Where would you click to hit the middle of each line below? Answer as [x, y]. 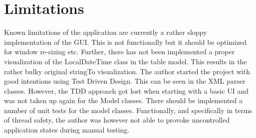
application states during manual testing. [67, 130]
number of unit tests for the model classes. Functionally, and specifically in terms [128, 110]
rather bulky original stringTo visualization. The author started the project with [127, 71]
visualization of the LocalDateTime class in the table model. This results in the [126, 61]
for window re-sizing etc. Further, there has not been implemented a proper [120, 52]
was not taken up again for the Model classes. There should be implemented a [123, 100]
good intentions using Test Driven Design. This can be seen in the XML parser [125, 81]
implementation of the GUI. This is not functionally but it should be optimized [126, 42]
